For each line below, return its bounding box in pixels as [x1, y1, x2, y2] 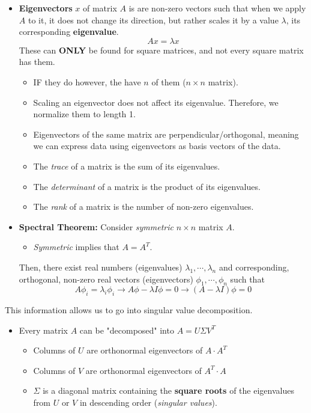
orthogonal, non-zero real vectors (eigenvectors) [19, 272, 193, 285]
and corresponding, [219, 260, 289, 273]
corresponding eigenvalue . [19, 25, 119, 38]
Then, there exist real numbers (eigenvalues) [19, 260, 183, 273]
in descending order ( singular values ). [79, 396, 217, 409]
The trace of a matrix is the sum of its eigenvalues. [33, 159, 220, 172]
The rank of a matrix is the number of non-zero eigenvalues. [33, 200, 254, 213]
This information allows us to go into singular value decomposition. [5, 304, 253, 316]
